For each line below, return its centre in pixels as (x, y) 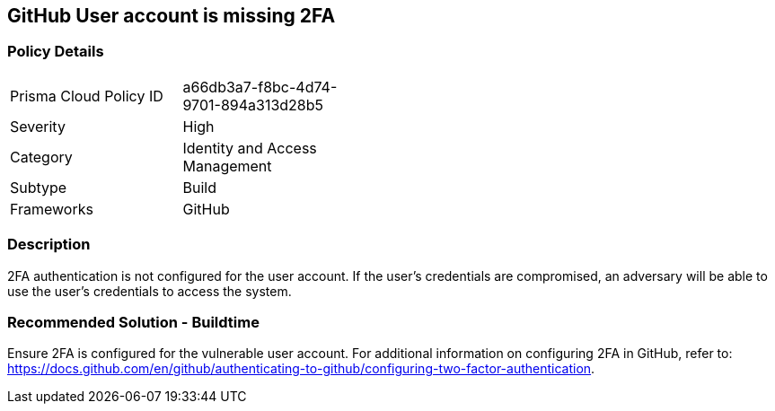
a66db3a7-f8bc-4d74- (260, 87)
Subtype (39, 187)
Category (41, 157)
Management (227, 166)
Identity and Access (250, 148)
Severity (38, 126)
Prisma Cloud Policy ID (87, 96)
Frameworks (52, 209)
